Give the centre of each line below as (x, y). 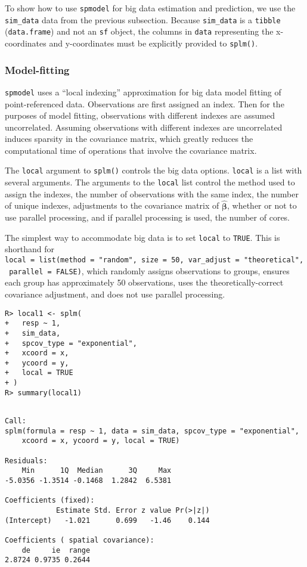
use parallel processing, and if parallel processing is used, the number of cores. (148, 217)
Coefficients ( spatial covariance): (80, 540)
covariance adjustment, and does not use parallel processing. (115, 294)
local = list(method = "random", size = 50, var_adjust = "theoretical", (154, 260)
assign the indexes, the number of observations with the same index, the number (152, 193)
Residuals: (26, 461)
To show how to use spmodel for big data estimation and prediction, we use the (150, 8)
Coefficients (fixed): (50, 501)
